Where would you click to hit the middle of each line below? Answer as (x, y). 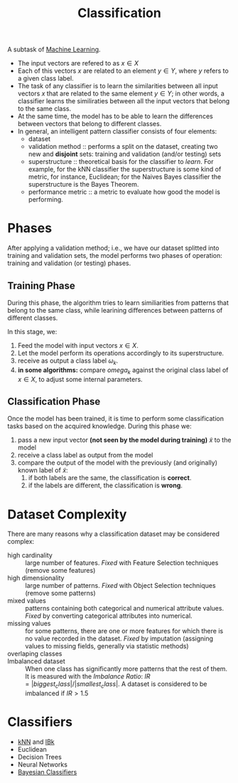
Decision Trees (39, 757)
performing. (46, 199)
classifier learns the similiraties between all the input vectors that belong (124, 101)
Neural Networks (42, 764)
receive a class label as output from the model (85, 455)
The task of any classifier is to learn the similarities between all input (118, 86)
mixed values (27, 601)
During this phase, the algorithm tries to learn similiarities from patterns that (118, 302)
